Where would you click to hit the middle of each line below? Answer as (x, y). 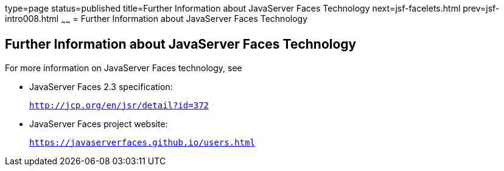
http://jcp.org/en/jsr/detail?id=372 (119, 105)
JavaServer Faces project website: (99, 124)
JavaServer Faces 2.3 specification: (101, 86)
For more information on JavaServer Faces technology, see (124, 68)
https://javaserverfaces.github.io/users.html (142, 142)
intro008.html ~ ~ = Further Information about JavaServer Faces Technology (156, 20)
